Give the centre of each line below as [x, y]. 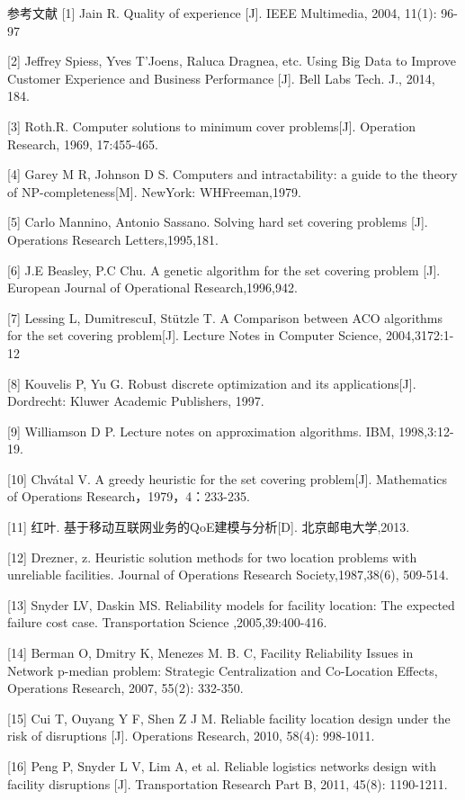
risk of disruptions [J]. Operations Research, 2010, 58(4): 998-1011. [191, 736]
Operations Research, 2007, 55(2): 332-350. [125, 688]
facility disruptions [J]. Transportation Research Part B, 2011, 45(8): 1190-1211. [228, 783]
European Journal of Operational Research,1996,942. [152, 288]
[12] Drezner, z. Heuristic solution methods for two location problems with [212, 557]
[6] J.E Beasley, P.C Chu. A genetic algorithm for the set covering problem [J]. [224, 270]
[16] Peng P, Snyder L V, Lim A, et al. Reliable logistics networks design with [222, 766]
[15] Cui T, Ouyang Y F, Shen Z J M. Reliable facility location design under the [229, 718]
